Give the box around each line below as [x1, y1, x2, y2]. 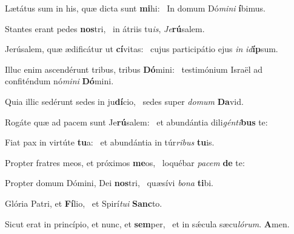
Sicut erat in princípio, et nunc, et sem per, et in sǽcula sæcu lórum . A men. [5, 217, 290, 230]
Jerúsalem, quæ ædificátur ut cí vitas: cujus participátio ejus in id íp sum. [5, 42, 278, 55]
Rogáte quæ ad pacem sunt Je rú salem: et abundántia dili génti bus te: [5, 115, 268, 128]
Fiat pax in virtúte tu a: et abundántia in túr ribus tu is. [5, 136, 215, 149]
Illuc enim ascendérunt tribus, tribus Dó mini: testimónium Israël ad [5, 62, 263, 75]
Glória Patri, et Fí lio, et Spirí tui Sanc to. [5, 196, 162, 209]
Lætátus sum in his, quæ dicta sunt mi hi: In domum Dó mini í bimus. [5, 2, 266, 14]
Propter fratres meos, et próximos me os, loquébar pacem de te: [5, 156, 245, 169]
